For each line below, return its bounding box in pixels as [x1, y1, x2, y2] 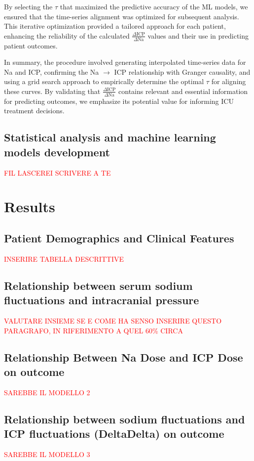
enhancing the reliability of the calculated [4, 30, 130, 41]
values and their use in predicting [147, 30, 249, 41]
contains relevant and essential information [118, 86, 248, 96]
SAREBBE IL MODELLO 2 [4, 387, 90, 397]
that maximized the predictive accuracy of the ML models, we [60, 1, 248, 11]
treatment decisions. [4, 105, 65, 116]
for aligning [211, 76, 246, 87]
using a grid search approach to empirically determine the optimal [4, 76, 204, 87]
